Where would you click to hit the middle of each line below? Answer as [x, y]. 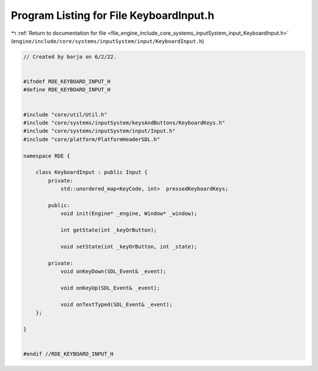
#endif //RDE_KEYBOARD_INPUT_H [69, 354]
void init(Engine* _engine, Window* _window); [129, 214]
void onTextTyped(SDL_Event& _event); [117, 304]
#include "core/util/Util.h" [65, 114]
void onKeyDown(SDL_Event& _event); [113, 272]
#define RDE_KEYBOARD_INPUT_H [67, 90]
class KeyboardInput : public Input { [92, 172]
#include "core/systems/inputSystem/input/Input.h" [100, 131]
